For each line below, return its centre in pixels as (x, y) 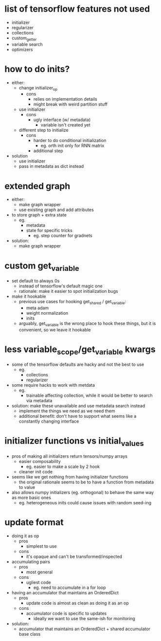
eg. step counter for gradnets (63, 236)
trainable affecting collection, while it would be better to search (89, 395)
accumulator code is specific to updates (66, 613)
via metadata (39, 401)
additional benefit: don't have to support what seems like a (78, 416)
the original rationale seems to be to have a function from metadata (86, 482)
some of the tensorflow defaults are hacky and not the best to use (78, 365)
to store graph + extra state (39, 215)
